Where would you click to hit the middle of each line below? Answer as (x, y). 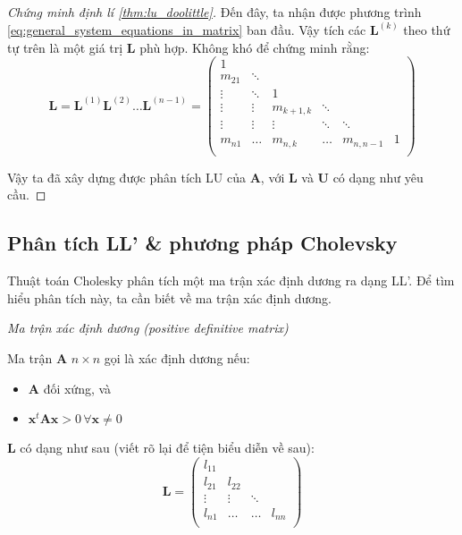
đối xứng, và (77, 388)
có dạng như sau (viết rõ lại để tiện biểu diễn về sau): (167, 448)
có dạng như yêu (378, 177)
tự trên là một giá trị (65, 47)
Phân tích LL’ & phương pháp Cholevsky (202, 243)
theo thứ (427, 30)
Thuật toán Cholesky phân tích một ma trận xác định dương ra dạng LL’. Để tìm (231, 280)
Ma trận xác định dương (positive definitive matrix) (148, 328)
